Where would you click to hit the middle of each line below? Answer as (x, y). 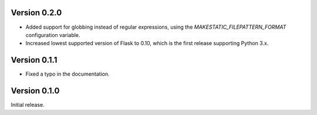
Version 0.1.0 (35, 91)
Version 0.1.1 (34, 60)
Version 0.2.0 (36, 13)
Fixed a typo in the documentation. (68, 74)
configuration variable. (53, 35)
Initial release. (28, 105)
